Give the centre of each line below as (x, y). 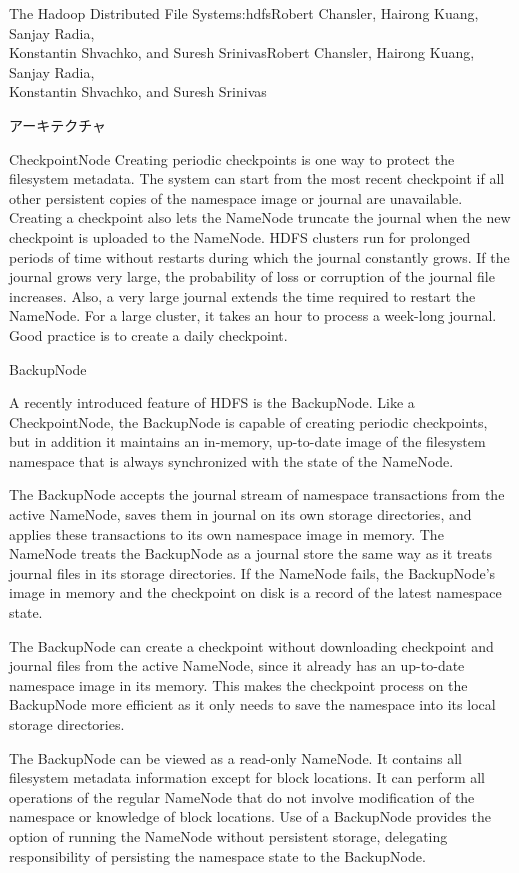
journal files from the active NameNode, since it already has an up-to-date (237, 665)
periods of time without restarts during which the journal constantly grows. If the (259, 256)
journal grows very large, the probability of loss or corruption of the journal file (252, 276)
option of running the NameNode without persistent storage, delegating (228, 835)
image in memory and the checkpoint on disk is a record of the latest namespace (255, 592)
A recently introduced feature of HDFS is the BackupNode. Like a (212, 402)
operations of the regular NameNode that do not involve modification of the (242, 796)
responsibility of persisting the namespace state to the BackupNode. (217, 855)
